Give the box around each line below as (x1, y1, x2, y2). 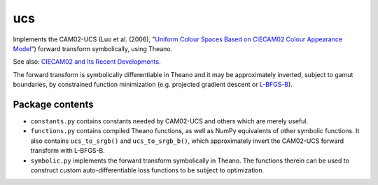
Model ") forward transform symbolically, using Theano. (13, 44, 173, 53)
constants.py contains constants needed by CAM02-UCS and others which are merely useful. (30, 117, 309, 125)
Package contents (13, 98, 94, 110)
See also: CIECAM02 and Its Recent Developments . (13, 57, 161, 66)
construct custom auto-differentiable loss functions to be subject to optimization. (30, 165, 265, 174)
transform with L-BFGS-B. (30, 146, 105, 155)
